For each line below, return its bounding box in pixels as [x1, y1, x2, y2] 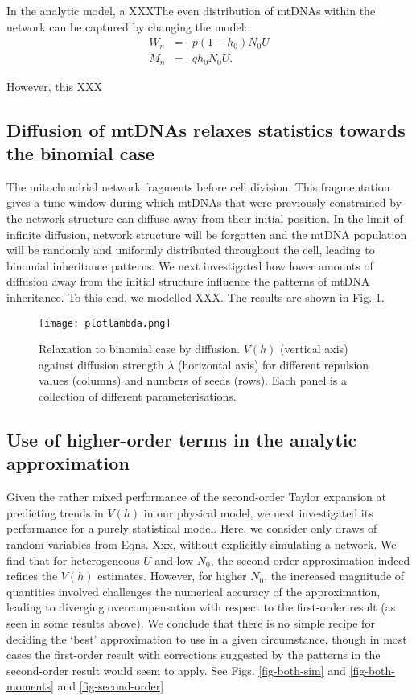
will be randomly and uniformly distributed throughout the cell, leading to [6, 241, 375, 258]
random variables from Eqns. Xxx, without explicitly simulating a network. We [6, 536, 397, 553]
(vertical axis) [280, 340, 348, 357]
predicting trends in [6, 504, 104, 521]
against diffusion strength [39, 356, 164, 373]
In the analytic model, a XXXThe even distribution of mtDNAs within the [6, 2, 376, 19]
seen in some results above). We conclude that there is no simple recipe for [6, 615, 375, 632]
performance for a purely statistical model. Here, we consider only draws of [6, 520, 377, 537]
